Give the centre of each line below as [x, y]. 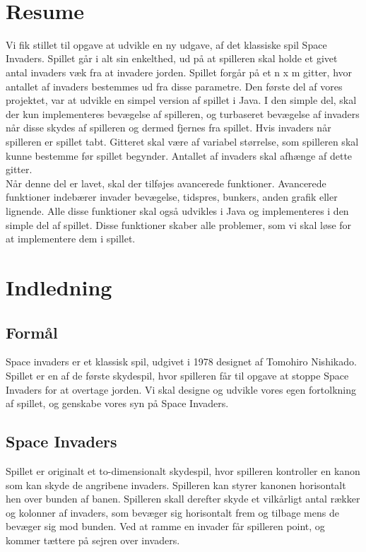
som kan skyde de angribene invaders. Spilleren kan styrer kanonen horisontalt [176, 485]
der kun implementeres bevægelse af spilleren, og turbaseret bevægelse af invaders [183, 113]
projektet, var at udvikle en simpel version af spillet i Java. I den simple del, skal [181, 100]
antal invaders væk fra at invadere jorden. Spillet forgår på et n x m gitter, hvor [179, 72]
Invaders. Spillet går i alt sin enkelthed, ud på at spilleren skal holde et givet [172, 58]
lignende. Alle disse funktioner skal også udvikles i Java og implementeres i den [177, 210]
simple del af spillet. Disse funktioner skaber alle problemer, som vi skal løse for [179, 224]
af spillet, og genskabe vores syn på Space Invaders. [117, 403]
